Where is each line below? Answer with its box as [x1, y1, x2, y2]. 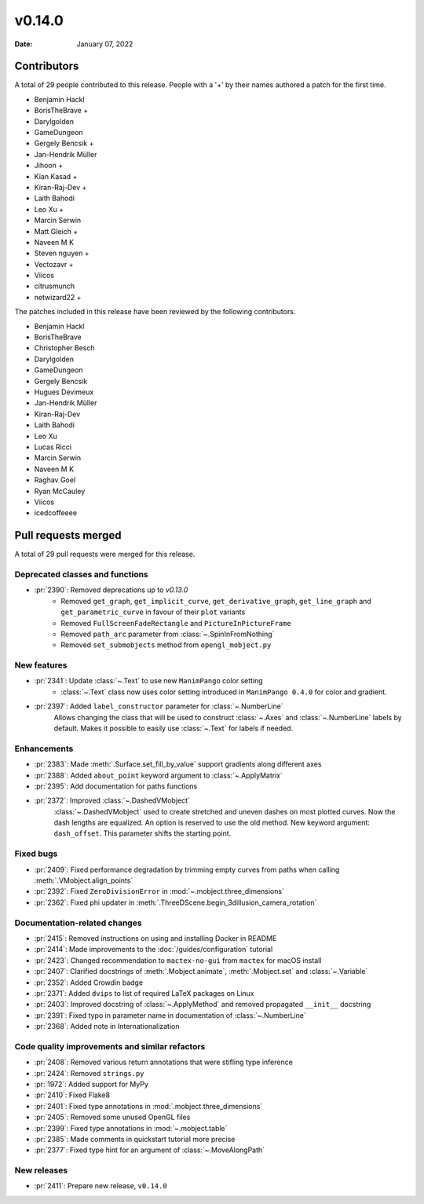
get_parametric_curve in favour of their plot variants [60, 607, 246, 617]
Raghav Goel [34, 475, 76, 485]
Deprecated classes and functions [14, 569, 148, 580]
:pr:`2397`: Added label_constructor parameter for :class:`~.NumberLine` [34, 701, 283, 711]
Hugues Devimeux [34, 387, 94, 397]
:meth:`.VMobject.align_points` [34, 876, 133, 885]
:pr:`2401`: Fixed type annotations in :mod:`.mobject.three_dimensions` [34, 1101, 263, 1111]
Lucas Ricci [34, 442, 72, 452]
